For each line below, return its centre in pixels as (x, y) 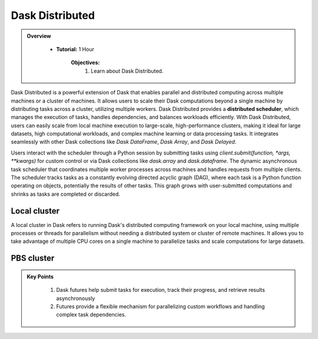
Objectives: (85, 62)
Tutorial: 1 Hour (75, 49)
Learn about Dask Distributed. (127, 71)
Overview (39, 36)
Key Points (40, 277)
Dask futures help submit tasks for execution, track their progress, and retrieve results (160, 290)
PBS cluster (33, 259)
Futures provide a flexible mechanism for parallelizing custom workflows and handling (160, 307)
